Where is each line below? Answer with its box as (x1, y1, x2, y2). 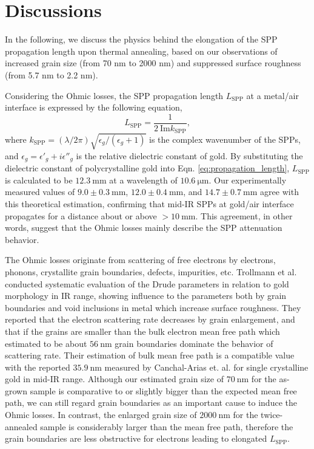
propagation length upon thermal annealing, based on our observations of (5, 44, 278, 57)
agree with (260, 185, 299, 198)
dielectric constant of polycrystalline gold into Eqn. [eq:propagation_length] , (5, 162, 290, 174)
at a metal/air (246, 89, 299, 101)
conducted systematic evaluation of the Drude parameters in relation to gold (5, 277, 289, 290)
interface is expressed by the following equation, (5, 101, 182, 114)
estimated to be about (5, 337, 87, 349)
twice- (261, 408, 283, 421)
